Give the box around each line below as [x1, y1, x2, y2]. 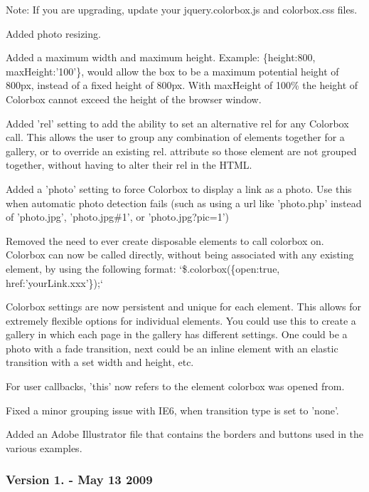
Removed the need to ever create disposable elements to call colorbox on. [6, 233, 324, 248]
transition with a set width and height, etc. [6, 355, 194, 370]
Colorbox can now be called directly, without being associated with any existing [6, 247, 354, 262]
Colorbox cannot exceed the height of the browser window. [6, 91, 262, 106]
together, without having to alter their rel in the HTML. [6, 157, 252, 172]
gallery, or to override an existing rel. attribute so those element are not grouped [6, 143, 357, 158]
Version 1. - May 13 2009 [6, 471, 153, 488]
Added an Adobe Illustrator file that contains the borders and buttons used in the [6, 426, 364, 441]
